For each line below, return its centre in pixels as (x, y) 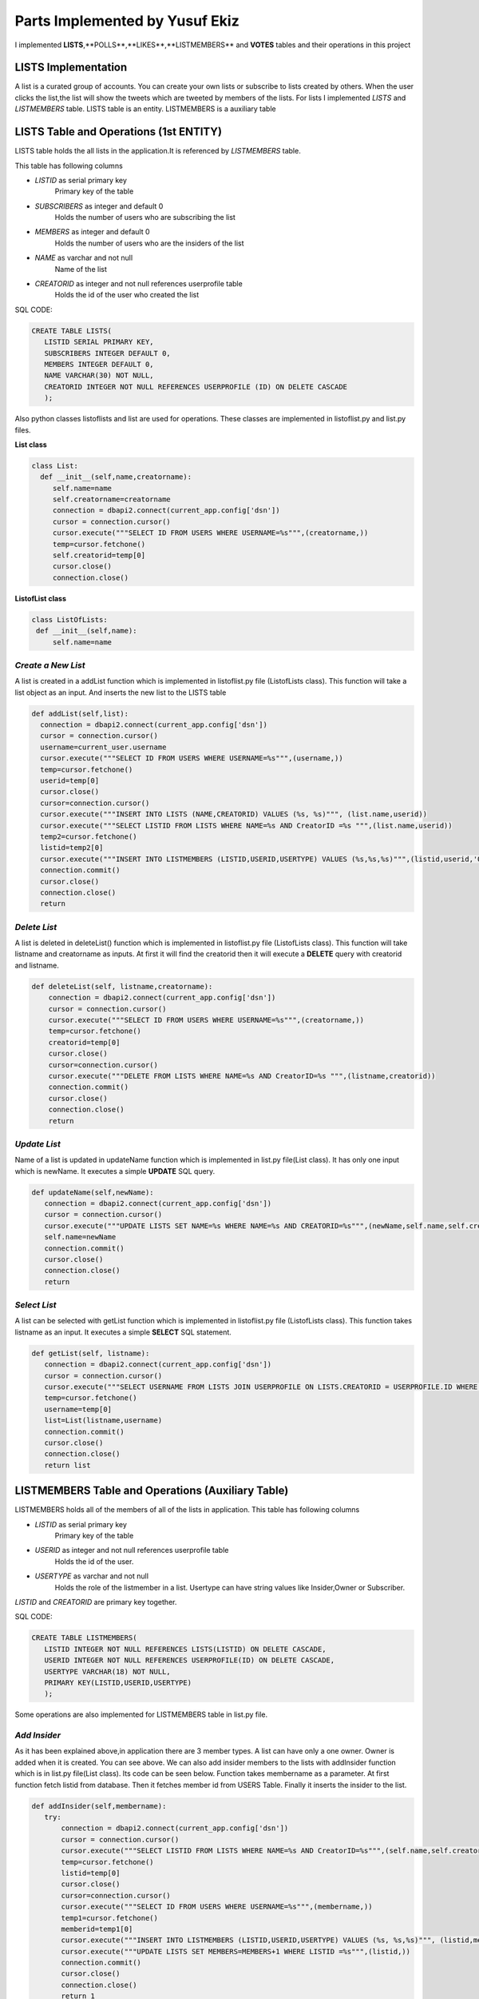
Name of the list (81, 269)
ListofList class (41, 598)
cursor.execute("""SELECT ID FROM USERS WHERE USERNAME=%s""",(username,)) (192, 758)
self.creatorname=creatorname (111, 499)
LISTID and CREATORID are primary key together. (96, 1602)
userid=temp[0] (70, 781)
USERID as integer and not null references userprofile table (132, 1550)
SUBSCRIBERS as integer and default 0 (99, 206)
